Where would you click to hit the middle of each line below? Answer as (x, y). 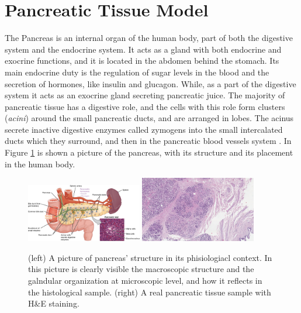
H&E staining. (54, 303)
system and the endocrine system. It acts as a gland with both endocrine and (143, 49)
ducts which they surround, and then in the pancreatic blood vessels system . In (148, 141)
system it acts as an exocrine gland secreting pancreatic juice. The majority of (145, 95)
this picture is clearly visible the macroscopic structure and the (141, 269)
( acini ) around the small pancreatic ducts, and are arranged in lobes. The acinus (149, 118)
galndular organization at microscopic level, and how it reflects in (145, 280)
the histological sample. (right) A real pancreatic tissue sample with (150, 292)
